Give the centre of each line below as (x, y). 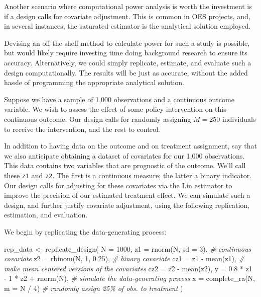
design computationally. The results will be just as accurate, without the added (126, 72)
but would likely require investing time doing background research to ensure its (126, 53)
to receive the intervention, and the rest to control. (82, 129)
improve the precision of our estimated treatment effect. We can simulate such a (127, 195)
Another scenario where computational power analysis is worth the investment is (128, 6)
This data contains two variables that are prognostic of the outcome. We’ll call (125, 165)
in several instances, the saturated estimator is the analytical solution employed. (127, 26)
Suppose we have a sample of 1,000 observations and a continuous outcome (119, 99)
